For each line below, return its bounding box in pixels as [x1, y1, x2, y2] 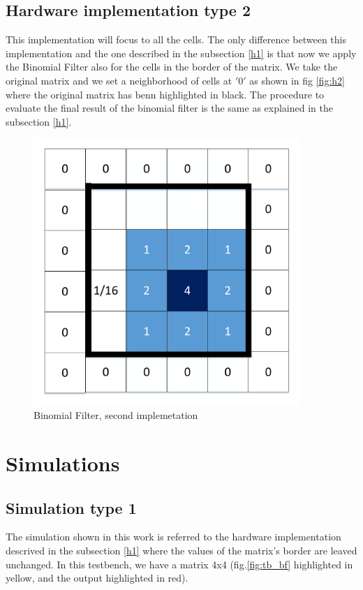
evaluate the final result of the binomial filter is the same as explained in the [6, 101, 333, 115]
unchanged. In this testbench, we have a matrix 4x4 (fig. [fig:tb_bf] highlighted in [6, 556, 353, 571]
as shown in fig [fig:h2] [249, 73, 345, 87]
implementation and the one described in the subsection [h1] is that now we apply [6, 45, 357, 60]
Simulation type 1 [6, 496, 137, 518]
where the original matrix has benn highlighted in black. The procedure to [6, 87, 325, 101]
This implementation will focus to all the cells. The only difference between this [6, 32, 346, 47]
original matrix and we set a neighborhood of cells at [6, 73, 232, 87]
